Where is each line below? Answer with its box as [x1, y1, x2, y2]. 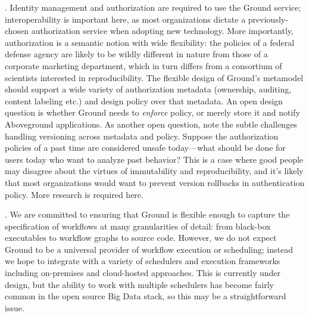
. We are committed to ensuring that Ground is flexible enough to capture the [5, 208, 290, 221]
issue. [5, 301, 24, 314]
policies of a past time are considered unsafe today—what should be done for [5, 141, 286, 154]
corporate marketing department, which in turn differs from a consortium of [5, 59, 282, 72]
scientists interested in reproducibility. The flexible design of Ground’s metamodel [5, 71, 304, 83]
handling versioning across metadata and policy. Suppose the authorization [5, 129, 279, 142]
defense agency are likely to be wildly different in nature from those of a [5, 48, 268, 60]
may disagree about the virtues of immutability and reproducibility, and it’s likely [5, 165, 304, 177]
